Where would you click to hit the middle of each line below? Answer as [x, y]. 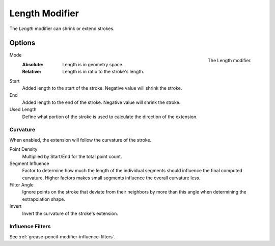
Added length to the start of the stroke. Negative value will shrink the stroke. [102, 88]
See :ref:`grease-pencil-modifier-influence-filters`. [62, 236]
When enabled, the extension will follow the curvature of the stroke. [80, 140]
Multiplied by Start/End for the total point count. [72, 156]
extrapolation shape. [44, 199]
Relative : [32, 72]
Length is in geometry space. [93, 64]
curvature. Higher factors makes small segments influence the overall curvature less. [111, 178]
